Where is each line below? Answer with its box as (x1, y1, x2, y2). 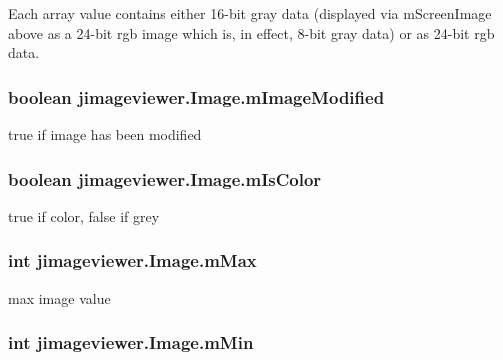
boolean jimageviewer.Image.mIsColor (8, 166, 322, 191)
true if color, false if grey (8, 205, 160, 226)
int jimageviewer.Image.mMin (8, 330, 254, 355)
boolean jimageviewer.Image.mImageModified (8, 84, 385, 109)
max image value (8, 287, 111, 308)
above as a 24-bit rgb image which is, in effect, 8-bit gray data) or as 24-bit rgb (8, 22, 495, 43)
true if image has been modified (8, 124, 202, 144)
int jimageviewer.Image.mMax (8, 248, 257, 273)
